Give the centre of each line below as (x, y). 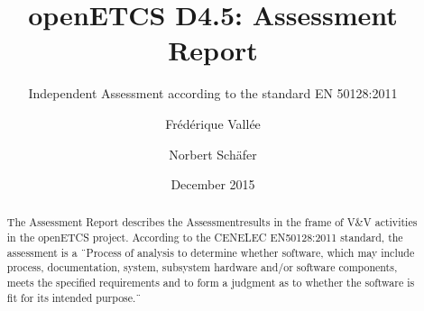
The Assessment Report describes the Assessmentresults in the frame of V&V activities (212, 222)
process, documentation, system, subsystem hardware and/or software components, (202, 267)
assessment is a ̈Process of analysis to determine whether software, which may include (211, 252)
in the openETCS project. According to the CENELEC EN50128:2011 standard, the (205, 238)
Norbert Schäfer (213, 154)
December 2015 (213, 184)
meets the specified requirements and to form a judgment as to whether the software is (211, 283)
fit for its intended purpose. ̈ (74, 297)
